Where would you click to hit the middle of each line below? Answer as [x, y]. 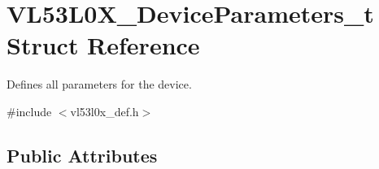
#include [29, 111]
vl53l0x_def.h [105, 111]
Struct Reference [103, 45]
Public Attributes [82, 155]
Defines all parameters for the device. [99, 84]
